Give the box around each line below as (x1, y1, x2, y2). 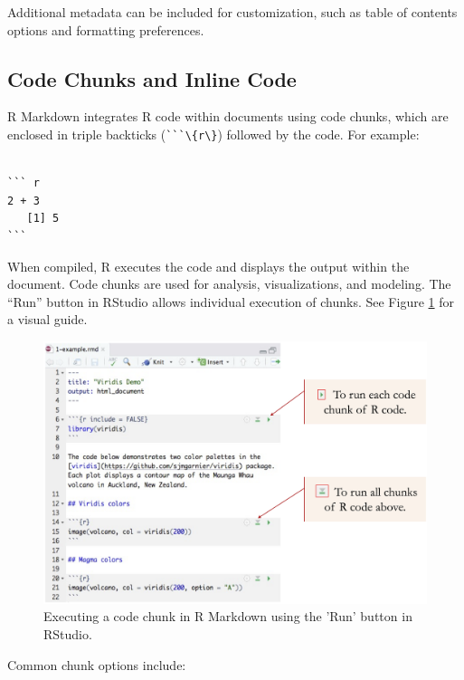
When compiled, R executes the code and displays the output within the (7, 256, 410, 275)
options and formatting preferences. (7, 20, 204, 39)
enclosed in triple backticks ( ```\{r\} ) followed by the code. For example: (7, 124, 420, 143)
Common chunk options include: (7, 655, 186, 674)
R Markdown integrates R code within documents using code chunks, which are (7, 107, 449, 126)
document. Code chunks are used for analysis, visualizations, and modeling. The (7, 274, 451, 293)
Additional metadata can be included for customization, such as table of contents (7, 3, 458, 21)
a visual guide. (7, 310, 88, 329)
